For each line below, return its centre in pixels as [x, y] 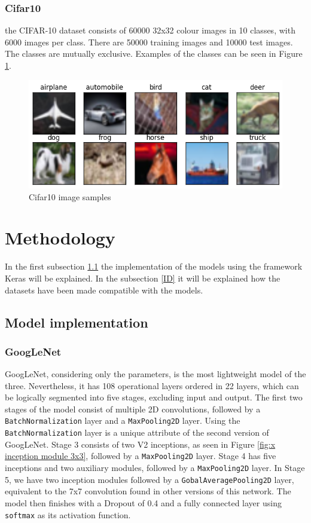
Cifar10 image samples [70, 196]
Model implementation [77, 322]
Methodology [60, 238]
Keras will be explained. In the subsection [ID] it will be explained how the [143, 278]
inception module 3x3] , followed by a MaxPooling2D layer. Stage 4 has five [141, 456]
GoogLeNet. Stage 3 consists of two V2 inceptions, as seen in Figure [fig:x [140, 444]
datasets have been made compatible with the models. [104, 290]
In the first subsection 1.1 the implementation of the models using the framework [154, 266]
